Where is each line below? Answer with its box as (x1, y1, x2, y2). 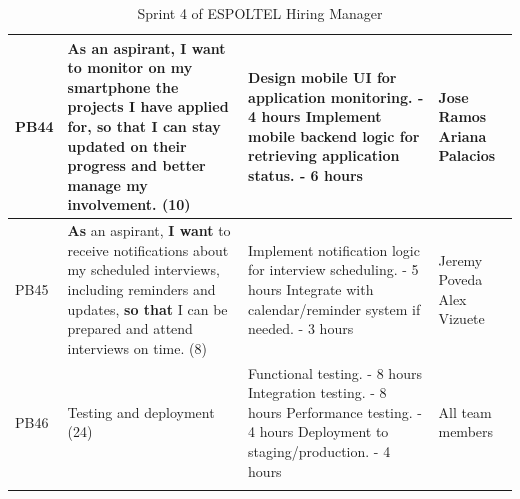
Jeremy (438, 249, 483, 270)
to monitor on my (67, 57, 193, 78)
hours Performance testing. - (248, 401, 422, 422)
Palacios (438, 145, 496, 166)
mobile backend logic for (248, 125, 420, 146)
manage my (67, 174, 148, 195)
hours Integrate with (248, 278, 374, 299)
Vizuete (438, 308, 485, 329)
